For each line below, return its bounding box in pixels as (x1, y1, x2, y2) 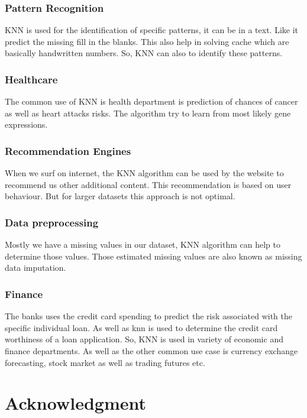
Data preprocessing (5, 215, 99, 229)
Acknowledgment (5, 391, 146, 415)
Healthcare (5, 72, 58, 86)
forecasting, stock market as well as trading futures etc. (5, 356, 205, 368)
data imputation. (5, 261, 66, 274)
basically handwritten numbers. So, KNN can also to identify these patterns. (5, 47, 283, 59)
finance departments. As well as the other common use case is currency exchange (5, 345, 298, 357)
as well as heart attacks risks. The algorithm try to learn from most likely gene (5, 106, 291, 119)
